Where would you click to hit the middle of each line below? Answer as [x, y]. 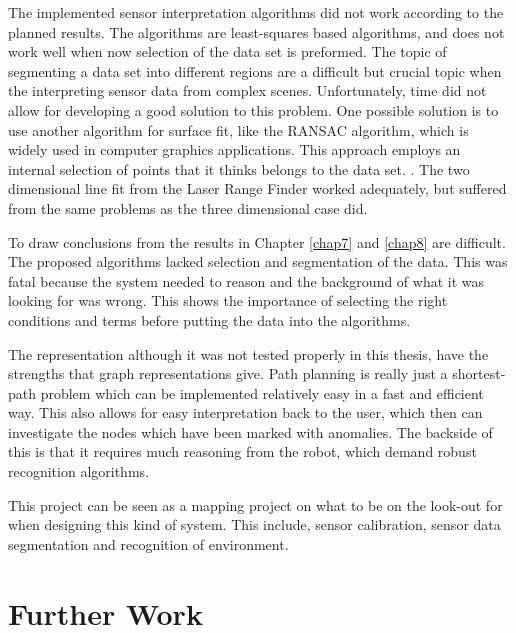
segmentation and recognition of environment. [148, 543]
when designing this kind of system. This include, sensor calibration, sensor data [254, 524]
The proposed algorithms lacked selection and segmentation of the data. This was [258, 261]
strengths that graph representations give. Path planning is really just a [228, 373]
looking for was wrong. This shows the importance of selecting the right [228, 300]
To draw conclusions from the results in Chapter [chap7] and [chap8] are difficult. [257, 241]
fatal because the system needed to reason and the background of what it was [246, 280]
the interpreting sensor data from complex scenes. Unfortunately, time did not [247, 90]
